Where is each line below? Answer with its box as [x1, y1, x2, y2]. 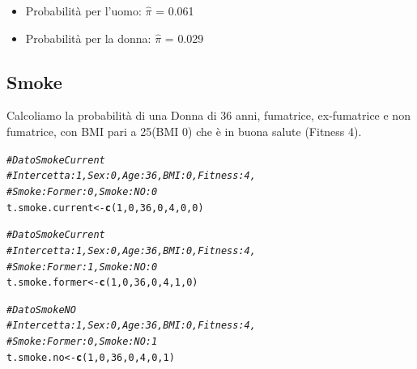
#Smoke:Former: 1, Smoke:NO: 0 [6, 261, 158, 273]
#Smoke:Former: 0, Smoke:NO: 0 [6, 185, 158, 197]
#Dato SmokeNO [6, 303, 76, 316]
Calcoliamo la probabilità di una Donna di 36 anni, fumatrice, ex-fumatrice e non [6, 107, 411, 124]
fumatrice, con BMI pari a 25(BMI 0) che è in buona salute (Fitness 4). [6, 122, 362, 139]
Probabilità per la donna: [25, 29, 151, 46]
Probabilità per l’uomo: [25, 2, 142, 19]
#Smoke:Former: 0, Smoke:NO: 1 [6, 336, 158, 348]
